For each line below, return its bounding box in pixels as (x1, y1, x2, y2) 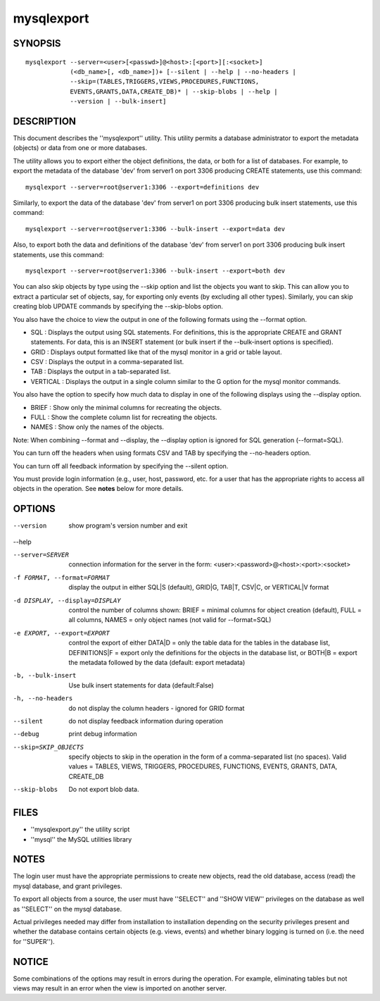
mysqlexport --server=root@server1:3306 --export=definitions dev (25, 183, 260, 191)
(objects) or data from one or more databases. (13, 144, 148, 152)
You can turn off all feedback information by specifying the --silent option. (13, 461, 229, 470)
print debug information (68, 730, 137, 738)
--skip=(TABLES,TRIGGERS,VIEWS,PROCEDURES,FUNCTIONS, (70, 77, 260, 86)
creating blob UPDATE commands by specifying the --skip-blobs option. (13, 302, 223, 311)
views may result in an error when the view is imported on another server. (13, 984, 227, 993)
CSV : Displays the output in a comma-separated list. (30, 358, 184, 366)
